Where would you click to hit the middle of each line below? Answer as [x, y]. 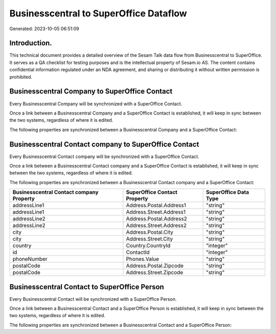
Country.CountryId [148, 246]
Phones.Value [143, 259]
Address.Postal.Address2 [157, 219]
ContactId [138, 252]
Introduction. [31, 43]
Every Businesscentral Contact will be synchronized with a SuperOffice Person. [93, 299]
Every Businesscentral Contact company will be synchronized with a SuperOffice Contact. [104, 157]
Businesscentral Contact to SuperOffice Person [87, 287]
